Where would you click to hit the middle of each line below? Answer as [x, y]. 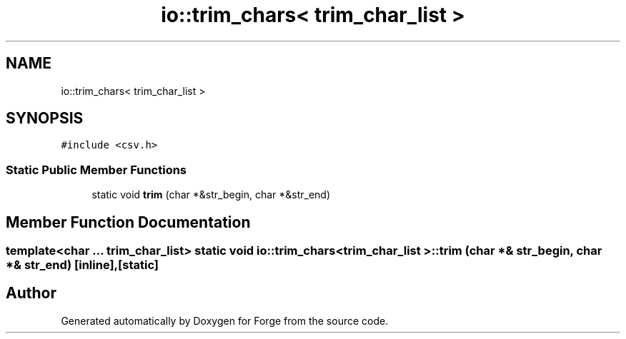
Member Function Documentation [128, 222]
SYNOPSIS [45, 118]
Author [31, 293]
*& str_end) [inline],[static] [82, 265]
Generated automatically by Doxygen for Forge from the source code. [225, 320]
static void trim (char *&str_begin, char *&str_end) [211, 195]
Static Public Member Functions [96, 169]
